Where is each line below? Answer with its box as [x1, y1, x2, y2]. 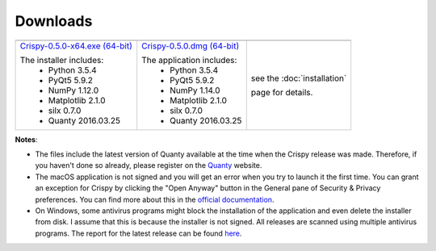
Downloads [15, 12, 93, 30]
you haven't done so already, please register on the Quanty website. [35, 161, 262, 170]
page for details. [250, 86, 313, 98]
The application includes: [141, 54, 237, 65]
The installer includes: [19, 54, 104, 65]
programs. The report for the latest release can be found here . [35, 228, 242, 238]
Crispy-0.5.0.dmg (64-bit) [141, 40, 240, 52]
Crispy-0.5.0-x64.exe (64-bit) [19, 40, 132, 52]
